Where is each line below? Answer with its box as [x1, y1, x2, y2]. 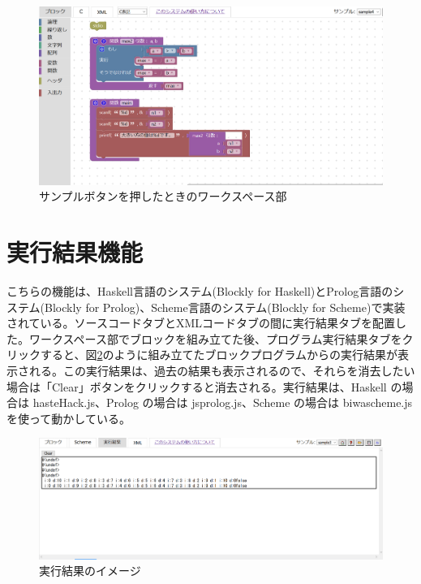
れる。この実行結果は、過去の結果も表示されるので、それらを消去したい [28, 361, 415, 379]
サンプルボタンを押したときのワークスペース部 [39, 188, 287, 205]
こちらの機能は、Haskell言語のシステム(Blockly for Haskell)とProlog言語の [6, 282, 393, 299]
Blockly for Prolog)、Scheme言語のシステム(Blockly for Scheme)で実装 [45, 298, 406, 315]
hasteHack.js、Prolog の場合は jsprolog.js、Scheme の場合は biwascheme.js [32, 394, 413, 411]
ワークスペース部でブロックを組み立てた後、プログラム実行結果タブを [28, 330, 402, 347]
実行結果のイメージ [39, 562, 141, 579]
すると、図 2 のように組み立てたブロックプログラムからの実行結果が [40, 346, 398, 363]
